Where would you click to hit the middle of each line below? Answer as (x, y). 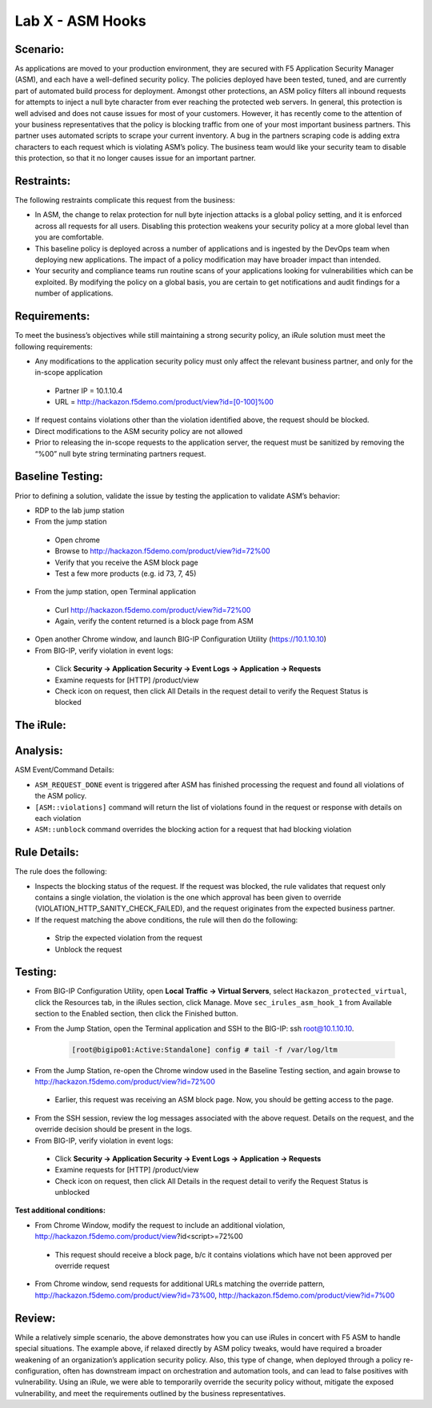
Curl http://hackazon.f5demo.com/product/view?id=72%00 (153, 609)
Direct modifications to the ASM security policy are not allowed (139, 431)
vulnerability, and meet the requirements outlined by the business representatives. (150, 1393)
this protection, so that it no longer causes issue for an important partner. (135, 158)
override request (82, 1266)
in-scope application (69, 372)
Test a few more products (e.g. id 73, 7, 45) (126, 573)
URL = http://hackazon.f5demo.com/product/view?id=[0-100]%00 (164, 402)
